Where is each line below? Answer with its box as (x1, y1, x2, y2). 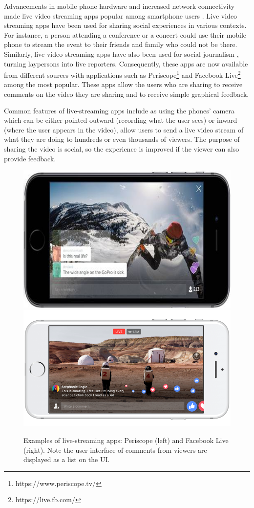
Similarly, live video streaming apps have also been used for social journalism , (4, 48, 239, 59)
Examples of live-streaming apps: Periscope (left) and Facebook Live (23, 435, 229, 445)
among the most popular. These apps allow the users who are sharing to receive (4, 79, 243, 89)
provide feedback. (4, 153, 56, 163)
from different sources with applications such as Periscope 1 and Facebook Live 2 (4, 68, 241, 80)
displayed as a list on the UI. (23, 454, 110, 464)
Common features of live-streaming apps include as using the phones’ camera (4, 105, 234, 115)
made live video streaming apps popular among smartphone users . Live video (4, 10, 237, 21)
